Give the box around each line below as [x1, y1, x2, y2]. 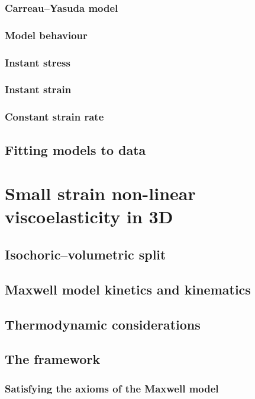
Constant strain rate [5, 109, 104, 124]
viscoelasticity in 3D [5, 204, 173, 229]
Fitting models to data [5, 140, 146, 159]
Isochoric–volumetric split [5, 245, 166, 263]
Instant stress [5, 55, 70, 69]
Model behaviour [5, 27, 88, 42]
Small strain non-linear [5, 181, 196, 205]
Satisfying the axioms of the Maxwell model [5, 381, 219, 395]
